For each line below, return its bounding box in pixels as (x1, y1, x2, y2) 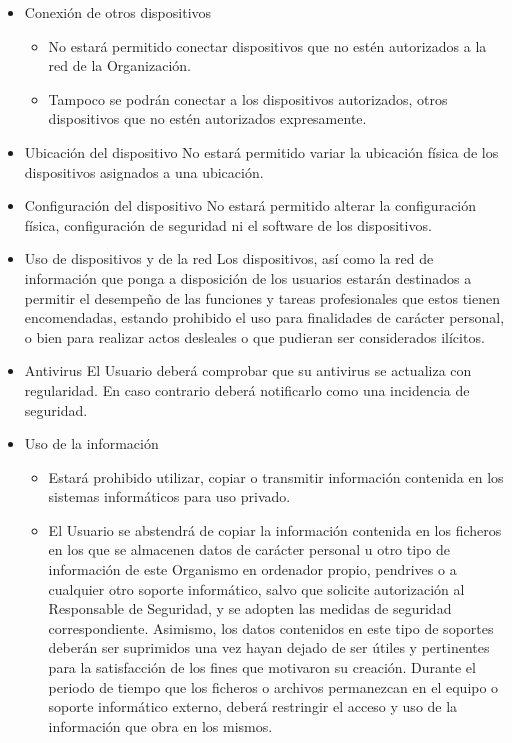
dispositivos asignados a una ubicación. (24, 161, 264, 182)
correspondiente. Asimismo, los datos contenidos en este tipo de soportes (48, 617, 494, 638)
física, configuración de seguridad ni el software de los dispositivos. (24, 214, 432, 235)
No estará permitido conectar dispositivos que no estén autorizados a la (48, 35, 487, 56)
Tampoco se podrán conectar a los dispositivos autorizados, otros (48, 88, 448, 109)
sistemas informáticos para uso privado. (48, 486, 291, 507)
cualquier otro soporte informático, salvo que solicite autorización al (48, 578, 465, 599)
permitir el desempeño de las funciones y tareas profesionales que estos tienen (24, 287, 500, 308)
